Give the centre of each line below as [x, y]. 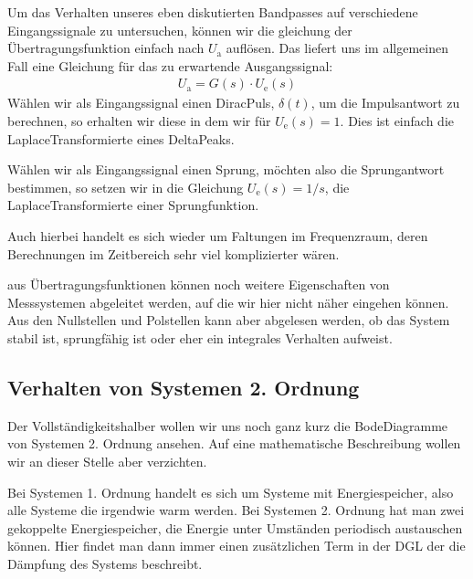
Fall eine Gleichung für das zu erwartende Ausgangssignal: [170, 65]
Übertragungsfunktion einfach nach [106, 48]
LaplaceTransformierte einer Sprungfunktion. [133, 205]
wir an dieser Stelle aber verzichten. [107, 461]
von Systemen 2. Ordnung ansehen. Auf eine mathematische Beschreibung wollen [234, 443]
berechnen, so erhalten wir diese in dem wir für [139, 121]
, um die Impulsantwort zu [385, 103]
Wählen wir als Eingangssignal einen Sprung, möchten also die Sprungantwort [226, 169]
